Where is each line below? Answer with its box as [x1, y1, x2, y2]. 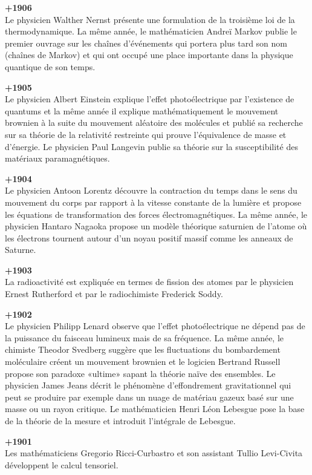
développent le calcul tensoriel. [5, 458, 119, 471]
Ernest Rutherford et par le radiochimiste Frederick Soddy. [5, 287, 223, 300]
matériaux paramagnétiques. [5, 152, 110, 165]
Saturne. [5, 243, 36, 256]
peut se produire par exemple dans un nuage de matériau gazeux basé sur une [5, 390, 294, 403]
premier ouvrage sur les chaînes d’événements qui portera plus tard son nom [5, 36, 287, 49]
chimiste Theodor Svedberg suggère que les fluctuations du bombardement [5, 343, 281, 356]
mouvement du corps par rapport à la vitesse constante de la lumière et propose [5, 195, 302, 208]
